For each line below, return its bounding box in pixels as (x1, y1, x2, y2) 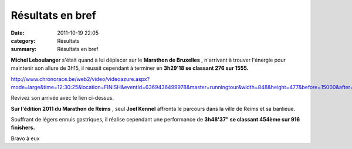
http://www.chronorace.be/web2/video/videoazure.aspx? (11, 75, 150, 82)
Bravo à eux (11, 135, 40, 142)
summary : (11, 46, 37, 53)
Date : (11, 29, 25, 36)
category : (11, 37, 36, 44)
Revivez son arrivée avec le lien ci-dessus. (11, 94, 114, 101)
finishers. (11, 124, 35, 131)
